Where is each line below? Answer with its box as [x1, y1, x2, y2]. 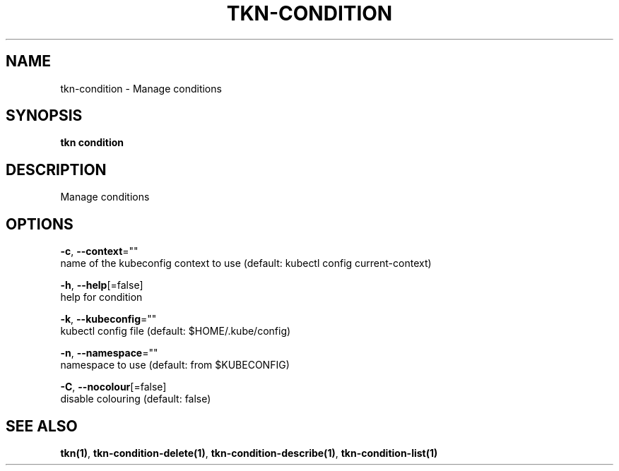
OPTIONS [6, 215, 73, 233]
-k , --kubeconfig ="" [60, 313, 157, 326]
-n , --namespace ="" [60, 347, 158, 359]
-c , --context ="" [60, 245, 138, 258]
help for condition [60, 291, 143, 304]
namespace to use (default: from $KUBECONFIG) [60, 359, 290, 371]
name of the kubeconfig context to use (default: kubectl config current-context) [60, 257, 432, 270]
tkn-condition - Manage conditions [60, 82, 222, 95]
